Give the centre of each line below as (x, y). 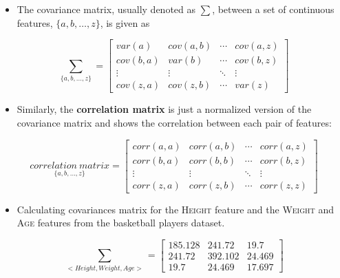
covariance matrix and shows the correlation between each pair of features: (174, 122)
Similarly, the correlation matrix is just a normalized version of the (164, 109)
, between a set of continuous (273, 9)
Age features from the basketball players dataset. (121, 223)
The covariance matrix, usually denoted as (106, 9)
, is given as (125, 22)
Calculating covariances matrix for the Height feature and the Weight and (175, 209)
